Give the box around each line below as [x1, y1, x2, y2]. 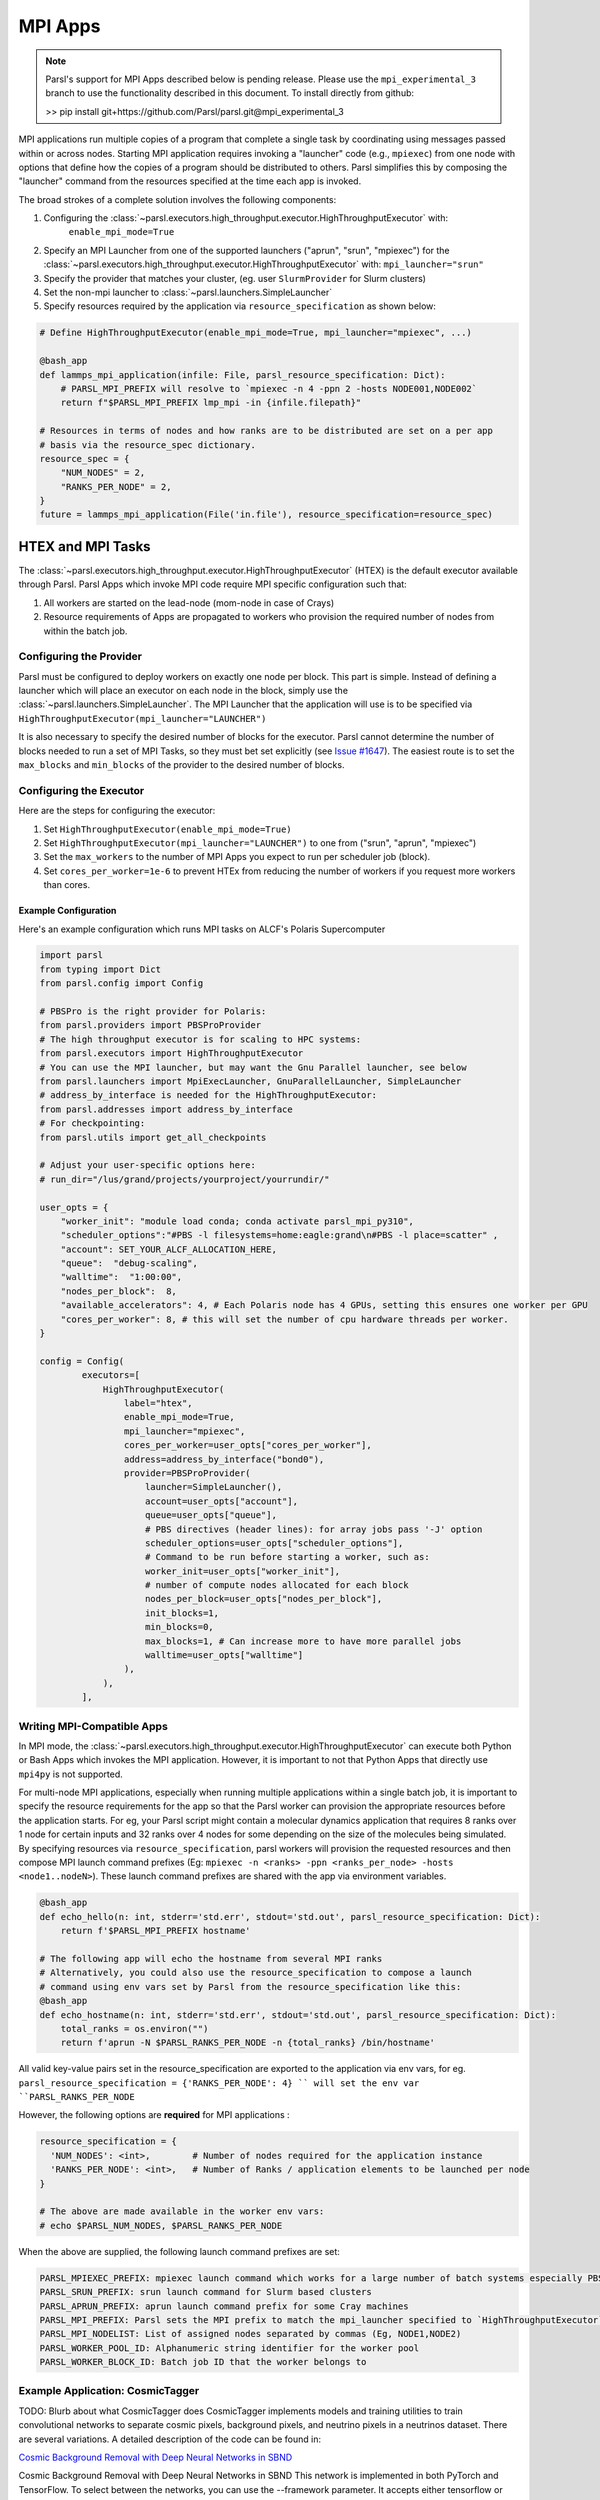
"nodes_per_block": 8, [60, 1285, 177, 1297]
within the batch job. [43, 625, 128, 637]
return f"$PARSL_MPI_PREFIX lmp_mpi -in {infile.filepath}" [60, 397, 362, 409]
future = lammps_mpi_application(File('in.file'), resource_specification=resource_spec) [39, 509, 494, 520]
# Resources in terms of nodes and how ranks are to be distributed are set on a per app [39, 425, 494, 437]
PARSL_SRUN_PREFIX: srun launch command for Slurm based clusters [39, 2286, 372, 2298]
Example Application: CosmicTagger [18, 2384, 200, 2398]
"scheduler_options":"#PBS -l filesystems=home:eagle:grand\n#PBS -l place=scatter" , [60, 1230, 499, 1241]
